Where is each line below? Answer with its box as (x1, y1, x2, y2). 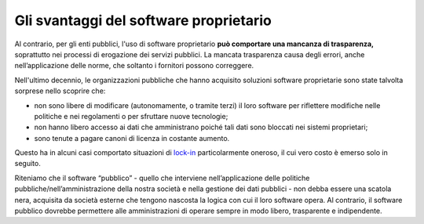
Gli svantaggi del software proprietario (14, 12, 272, 29)
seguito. (14, 159, 41, 168)
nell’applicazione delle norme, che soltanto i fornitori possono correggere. (14, 61, 254, 70)
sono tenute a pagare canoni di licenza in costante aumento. (34, 133, 230, 143)
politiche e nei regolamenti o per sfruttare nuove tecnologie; (34, 111, 228, 121)
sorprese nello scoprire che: (14, 86, 106, 96)
